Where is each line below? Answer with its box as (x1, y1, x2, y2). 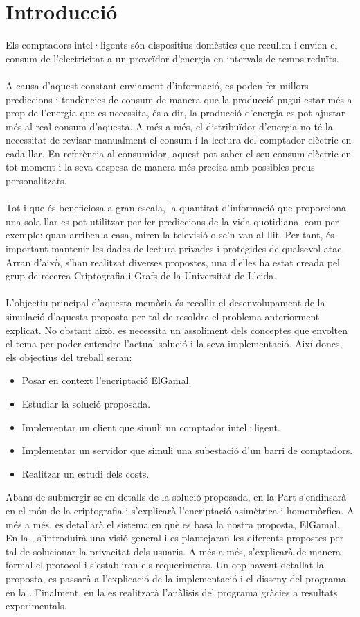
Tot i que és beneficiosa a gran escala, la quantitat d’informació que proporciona (6, 200, 346, 215)
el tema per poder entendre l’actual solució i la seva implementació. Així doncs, (6, 336, 343, 351)
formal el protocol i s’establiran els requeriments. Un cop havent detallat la (6, 557, 324, 572)
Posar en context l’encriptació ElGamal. (21, 373, 192, 388)
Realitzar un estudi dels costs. (21, 466, 150, 480)
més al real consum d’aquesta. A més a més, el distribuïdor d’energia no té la (6, 119, 333, 133)
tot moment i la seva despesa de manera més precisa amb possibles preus (6, 159, 315, 174)
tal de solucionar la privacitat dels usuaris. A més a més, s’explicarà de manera (6, 544, 341, 558)
